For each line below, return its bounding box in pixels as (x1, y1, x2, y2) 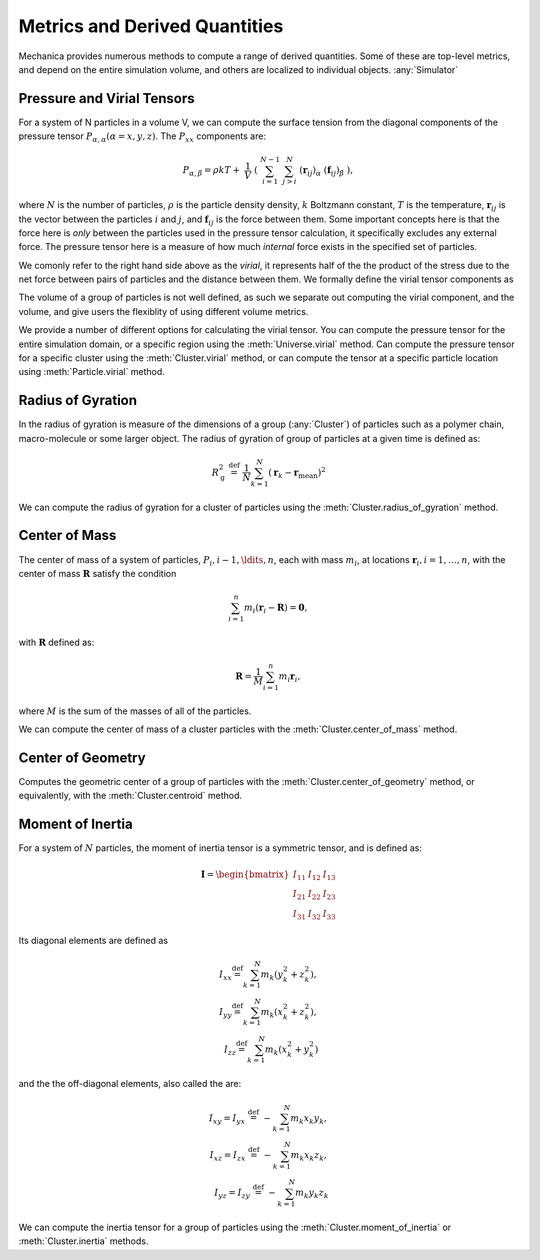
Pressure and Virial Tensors (18, 90, 195, 107)
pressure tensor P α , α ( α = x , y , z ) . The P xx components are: (18, 130, 267, 145)
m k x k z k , (290, 1150, 327, 1164)
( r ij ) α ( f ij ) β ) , (298, 165, 354, 179)
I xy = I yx (208, 1112, 246, 1126)
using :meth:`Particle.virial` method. (18, 366, 165, 378)
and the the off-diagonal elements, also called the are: (18, 1078, 242, 1090)
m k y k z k (295, 1187, 329, 1201)
